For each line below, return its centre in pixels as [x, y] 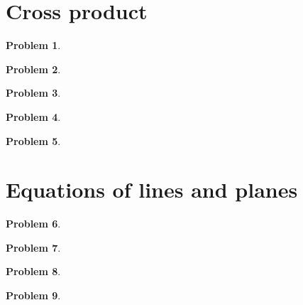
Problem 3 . [33, 93]
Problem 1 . [33, 45]
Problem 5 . [33, 140]
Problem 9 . [33, 295]
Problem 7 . [33, 247]
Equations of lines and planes [152, 189]
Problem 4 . [33, 116]
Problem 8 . [33, 271]
